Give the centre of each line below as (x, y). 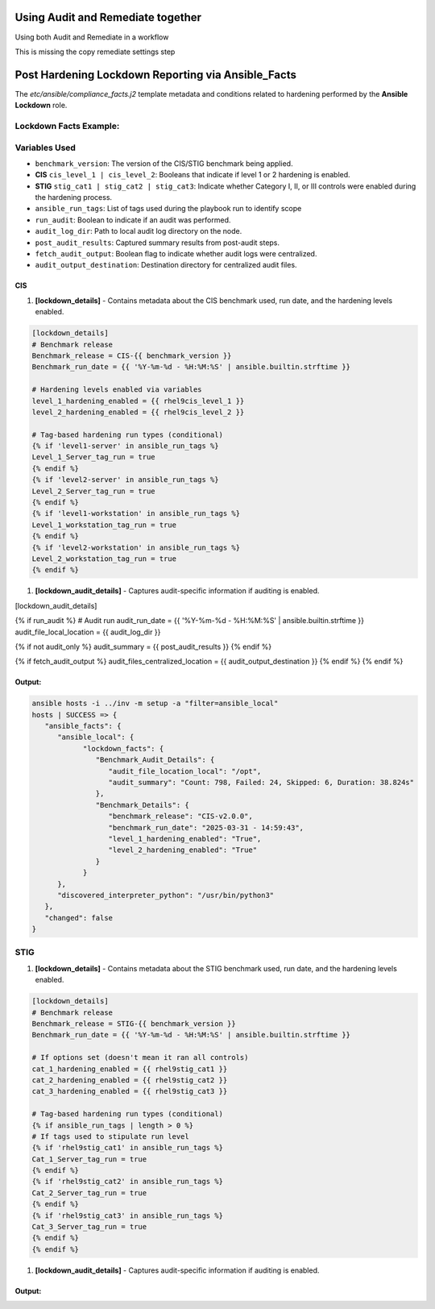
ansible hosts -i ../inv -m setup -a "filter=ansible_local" (155, 704)
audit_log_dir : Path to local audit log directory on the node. (139, 231)
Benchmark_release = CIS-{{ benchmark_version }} (132, 355)
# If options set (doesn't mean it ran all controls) (140, 1058)
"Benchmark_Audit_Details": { (155, 760)
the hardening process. (74, 197)
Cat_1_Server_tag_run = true (89, 1159)
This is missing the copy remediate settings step (95, 52)
